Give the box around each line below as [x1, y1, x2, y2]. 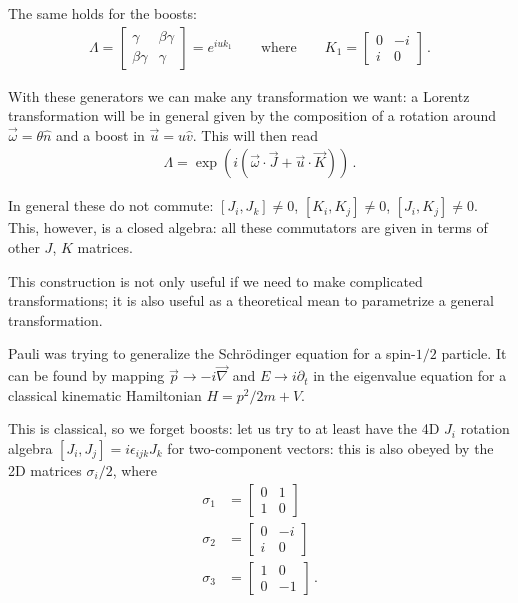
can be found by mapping [8, 365, 165, 386]
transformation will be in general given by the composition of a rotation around [8, 105, 497, 126]
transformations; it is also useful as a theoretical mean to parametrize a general [8, 290, 494, 311]
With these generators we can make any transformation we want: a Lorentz [8, 85, 470, 106]
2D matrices [8, 460, 82, 480]
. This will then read [192, 124, 319, 145]
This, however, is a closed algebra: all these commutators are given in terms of [8, 217, 488, 238]
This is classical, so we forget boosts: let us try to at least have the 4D [8, 418, 440, 439]
